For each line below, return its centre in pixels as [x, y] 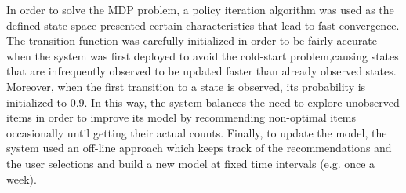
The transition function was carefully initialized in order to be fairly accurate [192, 40]
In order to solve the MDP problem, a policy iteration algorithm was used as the [200, 9]
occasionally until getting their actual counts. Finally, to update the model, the [197, 132]
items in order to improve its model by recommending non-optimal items [181, 117]
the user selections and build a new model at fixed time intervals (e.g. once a [191, 163]
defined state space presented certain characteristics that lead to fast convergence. [203, 25]
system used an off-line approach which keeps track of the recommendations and [199, 148]
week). [22, 178]
